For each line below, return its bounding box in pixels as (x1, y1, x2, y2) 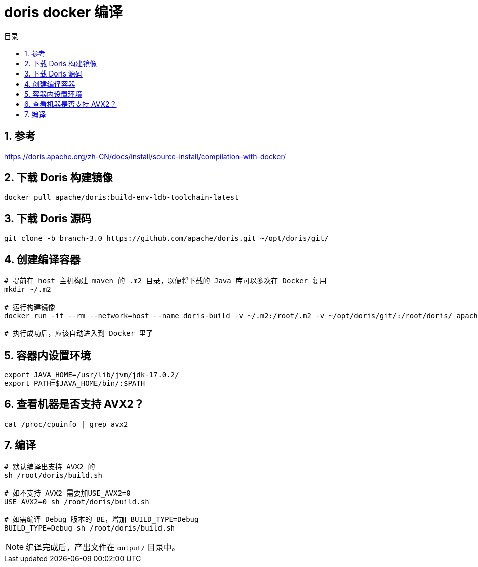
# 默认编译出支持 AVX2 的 (4, 462, 95, 471)
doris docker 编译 (4, 4, 123, 21)
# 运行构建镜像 (4, 303, 55, 312)
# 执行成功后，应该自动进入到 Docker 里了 (4, 329, 153, 338)
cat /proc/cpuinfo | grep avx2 (4, 420, 128, 428)
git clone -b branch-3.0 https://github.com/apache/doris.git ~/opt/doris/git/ (4, 234, 329, 243)
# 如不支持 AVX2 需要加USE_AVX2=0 (4, 488, 131, 497)
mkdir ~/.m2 (4, 285, 51, 294)
